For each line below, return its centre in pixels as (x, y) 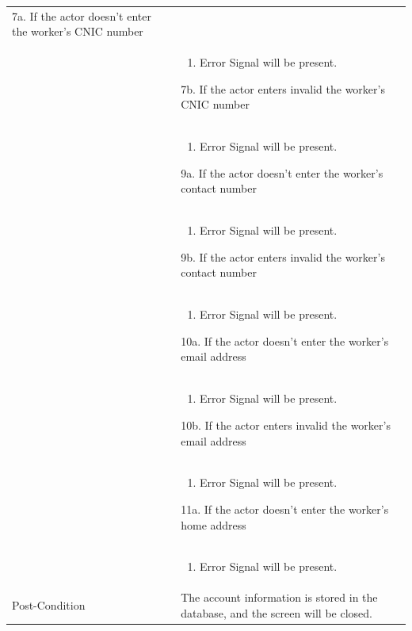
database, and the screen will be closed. (277, 612)
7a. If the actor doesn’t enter (82, 15)
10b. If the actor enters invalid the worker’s (286, 424)
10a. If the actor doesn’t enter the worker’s (285, 340)
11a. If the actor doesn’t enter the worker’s (285, 509)
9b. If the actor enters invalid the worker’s (283, 256)
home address (214, 524)
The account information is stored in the (279, 597)
